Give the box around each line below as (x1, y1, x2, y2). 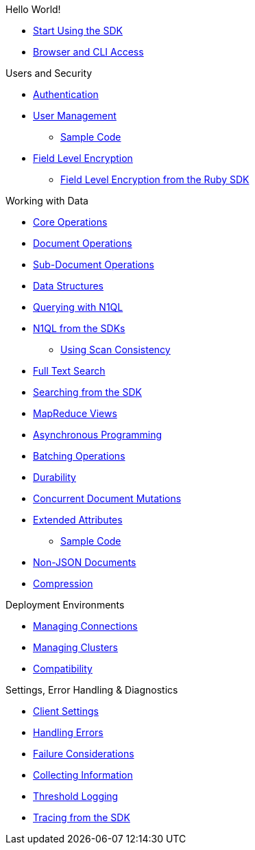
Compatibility (33, 663, 93, 674)
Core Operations (33, 216, 108, 228)
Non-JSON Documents (33, 556, 136, 568)
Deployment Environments (5, 599, 125, 611)
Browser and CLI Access (33, 46, 144, 58)
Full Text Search (33, 365, 106, 377)
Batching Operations (33, 450, 125, 462)
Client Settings (33, 705, 99, 717)
